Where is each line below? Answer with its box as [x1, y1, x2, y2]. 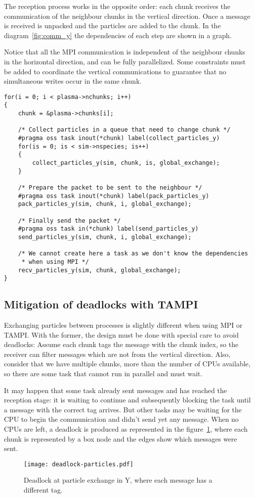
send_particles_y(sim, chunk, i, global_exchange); [18, 233, 192, 241]
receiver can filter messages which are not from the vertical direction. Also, [4, 349, 231, 359]
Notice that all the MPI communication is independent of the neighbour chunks [4, 47, 246, 57]
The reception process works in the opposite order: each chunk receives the [4, 1, 230, 11]
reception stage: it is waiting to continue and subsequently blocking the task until [4, 395, 251, 405]
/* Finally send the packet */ [18, 217, 121, 224]
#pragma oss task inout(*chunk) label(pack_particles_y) [18, 192, 210, 199]
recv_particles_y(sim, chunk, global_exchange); [18, 266, 181, 274]
